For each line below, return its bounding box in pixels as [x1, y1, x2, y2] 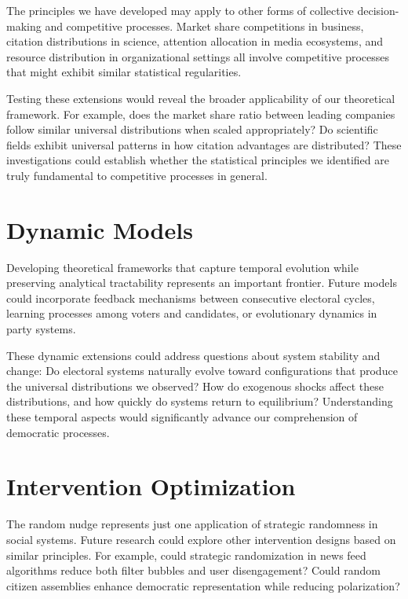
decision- [357, 2, 399, 18]
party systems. [6, 321, 76, 337]
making [6, 17, 42, 34]
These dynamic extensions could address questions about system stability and [6, 347, 381, 363]
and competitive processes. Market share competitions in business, [45, 17, 364, 34]
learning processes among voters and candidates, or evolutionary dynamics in [6, 305, 377, 322]
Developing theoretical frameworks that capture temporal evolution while [6, 259, 359, 275]
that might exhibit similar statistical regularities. [6, 64, 242, 80]
